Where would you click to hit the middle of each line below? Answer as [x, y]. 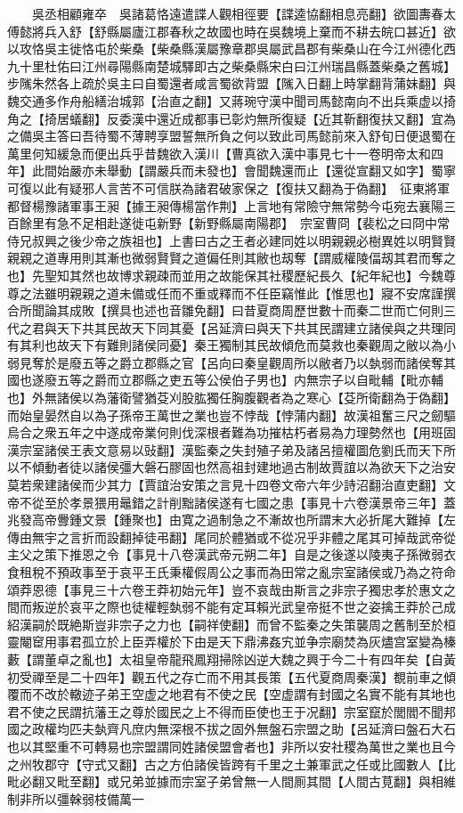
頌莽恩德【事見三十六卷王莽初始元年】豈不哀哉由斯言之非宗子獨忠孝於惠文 [225, 589]
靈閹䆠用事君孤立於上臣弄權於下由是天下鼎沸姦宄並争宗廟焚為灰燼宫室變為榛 [231, 642]
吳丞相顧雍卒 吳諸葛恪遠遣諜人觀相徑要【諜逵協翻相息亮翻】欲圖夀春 [237, 13]
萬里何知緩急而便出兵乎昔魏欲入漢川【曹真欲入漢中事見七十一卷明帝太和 [219, 153]
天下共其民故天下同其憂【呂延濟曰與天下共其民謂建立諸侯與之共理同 [256, 327]
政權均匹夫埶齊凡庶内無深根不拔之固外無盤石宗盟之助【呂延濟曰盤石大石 [244, 729]
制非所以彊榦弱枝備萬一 [76, 798]
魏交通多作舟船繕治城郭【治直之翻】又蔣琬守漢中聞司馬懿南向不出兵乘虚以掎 [231, 100]
